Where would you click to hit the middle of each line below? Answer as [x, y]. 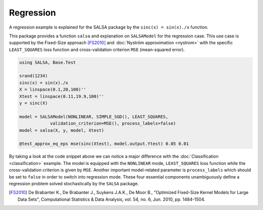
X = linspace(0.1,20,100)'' [53, 89]
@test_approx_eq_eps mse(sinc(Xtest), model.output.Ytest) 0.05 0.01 [104, 144]
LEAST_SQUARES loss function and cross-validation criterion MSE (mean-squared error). [97, 49]
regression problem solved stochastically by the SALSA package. [74, 183]
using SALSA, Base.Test [48, 62]
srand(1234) [34, 76]
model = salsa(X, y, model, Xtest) [62, 130]
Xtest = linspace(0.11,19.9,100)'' [62, 96]
